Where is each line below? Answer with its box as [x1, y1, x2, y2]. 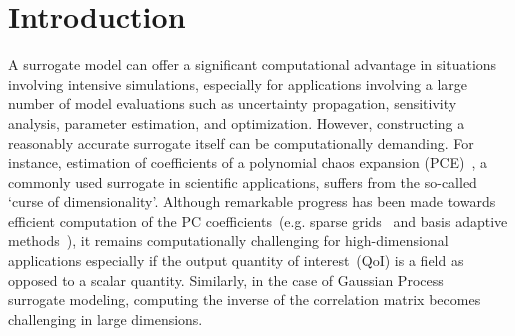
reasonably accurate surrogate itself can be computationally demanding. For [8, 132, 474, 153]
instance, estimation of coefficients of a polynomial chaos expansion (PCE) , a [8, 152, 488, 173]
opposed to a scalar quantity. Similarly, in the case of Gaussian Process [8, 269, 444, 290]
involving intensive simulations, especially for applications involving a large [8, 73, 468, 94]
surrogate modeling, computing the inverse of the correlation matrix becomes [8, 289, 481, 310]
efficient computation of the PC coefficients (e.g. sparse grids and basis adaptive [8, 210, 508, 231]
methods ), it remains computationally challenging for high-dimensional [8, 230, 449, 251]
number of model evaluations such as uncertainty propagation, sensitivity [8, 93, 457, 114]
